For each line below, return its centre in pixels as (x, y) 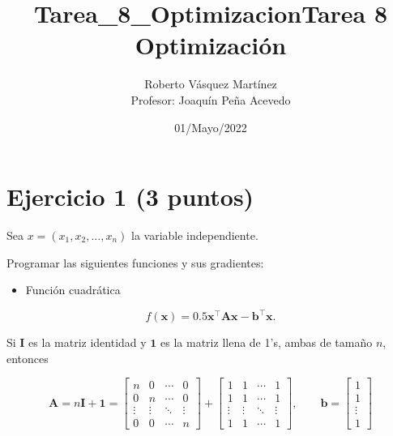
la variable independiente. (194, 235)
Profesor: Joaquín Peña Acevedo (211, 99)
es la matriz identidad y (88, 342)
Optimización (211, 45)
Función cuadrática (73, 290)
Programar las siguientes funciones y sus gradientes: (135, 262)
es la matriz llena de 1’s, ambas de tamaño (267, 342)
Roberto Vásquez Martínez (211, 84)
